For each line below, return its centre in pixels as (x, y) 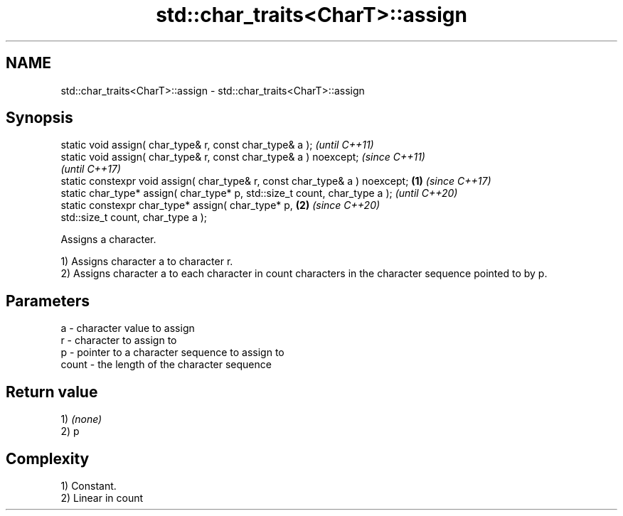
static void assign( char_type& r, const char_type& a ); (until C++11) (217, 145)
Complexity (48, 458)
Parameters (48, 301)
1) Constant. (89, 485)
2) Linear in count (102, 498)
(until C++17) (91, 169)
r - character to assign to (119, 340)
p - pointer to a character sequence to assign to (172, 353)
